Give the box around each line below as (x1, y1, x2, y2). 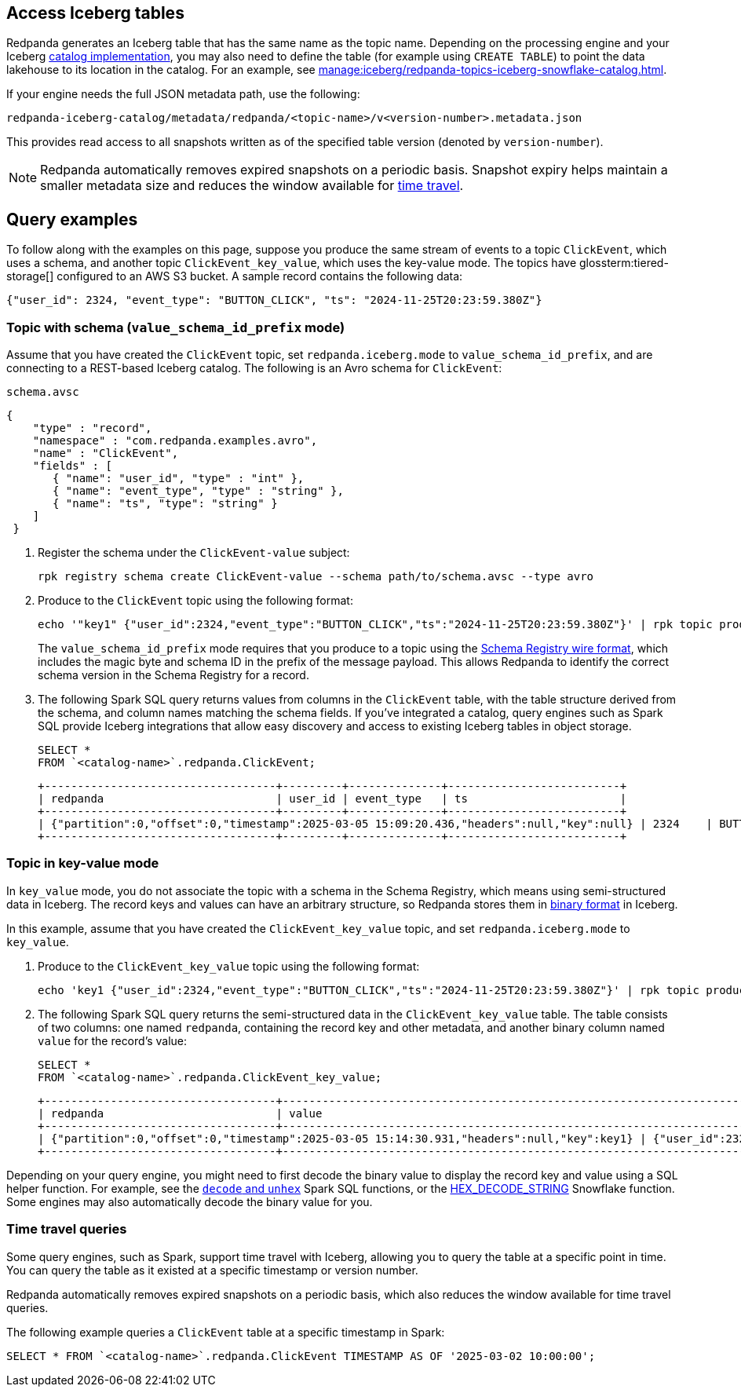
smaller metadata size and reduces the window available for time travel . (40, 177, 464, 194)
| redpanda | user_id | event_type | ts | (38, 792, 627, 806)
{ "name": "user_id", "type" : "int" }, (53, 472, 305, 485)
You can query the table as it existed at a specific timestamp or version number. (6, 1263, 418, 1277)
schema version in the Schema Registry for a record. (38, 668, 309, 682)
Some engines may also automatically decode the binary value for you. (6, 1194, 373, 1208)
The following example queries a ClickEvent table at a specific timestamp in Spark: (6, 1325, 445, 1339)
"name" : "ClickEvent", (32, 447, 179, 460)
